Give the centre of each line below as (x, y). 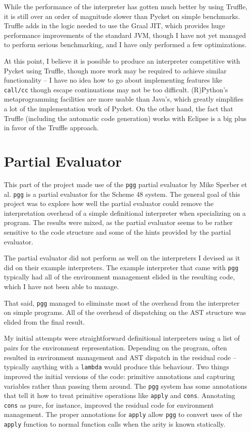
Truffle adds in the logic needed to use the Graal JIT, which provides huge (115, 26)
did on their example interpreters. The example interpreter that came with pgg (121, 267)
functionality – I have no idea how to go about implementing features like (113, 80)
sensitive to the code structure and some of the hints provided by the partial (118, 232)
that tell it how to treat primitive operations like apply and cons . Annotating (120, 395)
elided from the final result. (45, 321)
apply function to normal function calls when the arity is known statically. (115, 424)
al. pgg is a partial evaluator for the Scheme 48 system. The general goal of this (122, 194)
